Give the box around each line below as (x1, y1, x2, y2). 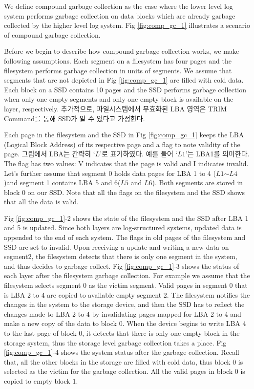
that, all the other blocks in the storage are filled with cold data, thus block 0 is (4, 356, 243, 367)
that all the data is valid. (4, 196, 79, 207)
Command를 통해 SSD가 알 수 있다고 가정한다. (4, 113, 145, 123)
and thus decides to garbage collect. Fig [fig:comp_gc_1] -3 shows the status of (4, 260, 239, 271)
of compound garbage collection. (4, 29, 101, 40)
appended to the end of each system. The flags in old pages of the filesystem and (4, 232, 246, 242)
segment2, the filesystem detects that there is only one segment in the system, (4, 251, 237, 261)
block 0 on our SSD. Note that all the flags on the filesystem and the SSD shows (4, 187, 245, 197)
